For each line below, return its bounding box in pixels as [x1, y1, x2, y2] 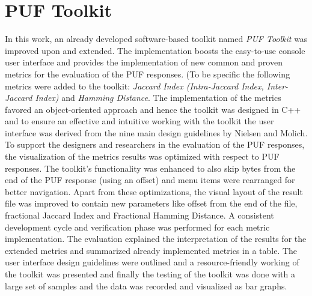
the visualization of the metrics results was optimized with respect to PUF [5, 150, 280, 163]
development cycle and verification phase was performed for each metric [5, 220, 270, 233]
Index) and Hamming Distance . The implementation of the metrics [35, 91, 281, 104]
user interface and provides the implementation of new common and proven [5, 56, 283, 68]
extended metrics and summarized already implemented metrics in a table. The [5, 244, 298, 256]
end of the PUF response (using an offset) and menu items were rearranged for [5, 174, 295, 186]
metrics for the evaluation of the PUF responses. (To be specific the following [5, 67, 290, 80]
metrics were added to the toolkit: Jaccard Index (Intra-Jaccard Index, [5, 79, 264, 92]
